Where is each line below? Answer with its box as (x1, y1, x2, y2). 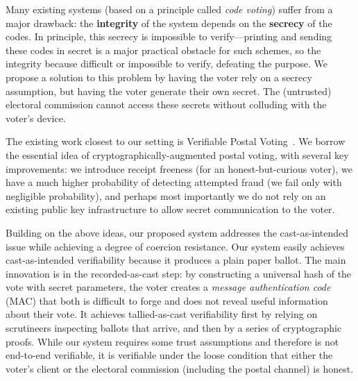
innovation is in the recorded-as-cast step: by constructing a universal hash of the (6, 266, 352, 280)
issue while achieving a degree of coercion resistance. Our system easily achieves (6, 239, 345, 253)
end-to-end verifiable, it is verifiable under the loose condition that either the (6, 348, 333, 362)
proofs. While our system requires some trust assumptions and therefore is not (6, 334, 339, 348)
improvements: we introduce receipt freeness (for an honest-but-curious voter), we (6, 161, 352, 176)
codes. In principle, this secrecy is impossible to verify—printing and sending (6, 29, 332, 44)
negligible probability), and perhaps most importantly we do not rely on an (6, 188, 326, 203)
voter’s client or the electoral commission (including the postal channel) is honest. (6, 361, 354, 375)
